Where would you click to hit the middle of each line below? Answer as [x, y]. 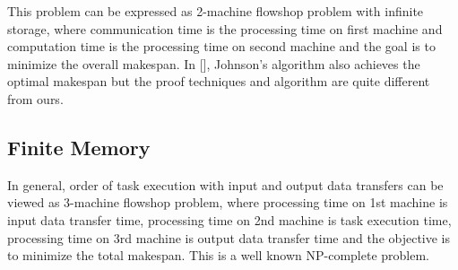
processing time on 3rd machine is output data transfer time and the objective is [229, 237]
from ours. [35, 98]
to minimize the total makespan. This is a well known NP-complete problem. [218, 255]
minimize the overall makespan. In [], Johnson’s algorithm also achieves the [214, 63]
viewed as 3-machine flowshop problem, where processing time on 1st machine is [228, 202]
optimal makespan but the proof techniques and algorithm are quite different [219, 81]
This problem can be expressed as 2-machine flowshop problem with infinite [216, 11]
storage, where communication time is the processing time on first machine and [225, 28]
